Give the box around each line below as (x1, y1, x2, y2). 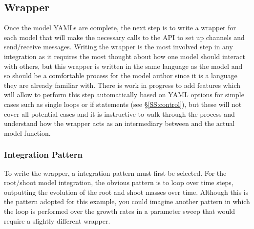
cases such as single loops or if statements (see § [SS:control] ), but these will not (4, 99, 242, 109)
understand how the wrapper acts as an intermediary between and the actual (4, 118, 235, 128)
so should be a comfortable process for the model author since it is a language (4, 70, 237, 81)
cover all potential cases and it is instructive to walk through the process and (4, 108, 235, 119)
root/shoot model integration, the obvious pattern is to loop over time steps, (4, 177, 233, 187)
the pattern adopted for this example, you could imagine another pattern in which (4, 196, 250, 207)
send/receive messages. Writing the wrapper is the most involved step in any (4, 42, 233, 52)
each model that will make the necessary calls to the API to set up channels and (4, 32, 245, 42)
